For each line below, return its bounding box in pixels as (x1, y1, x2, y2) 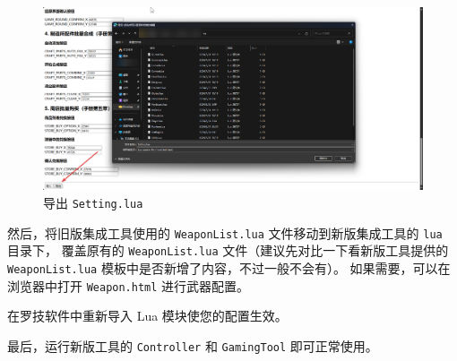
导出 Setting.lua (43, 193, 143, 211)
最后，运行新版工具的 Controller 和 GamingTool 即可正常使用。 (7, 336, 378, 355)
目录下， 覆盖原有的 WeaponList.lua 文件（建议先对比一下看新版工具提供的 (7, 241, 449, 260)
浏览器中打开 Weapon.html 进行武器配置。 (7, 276, 250, 295)
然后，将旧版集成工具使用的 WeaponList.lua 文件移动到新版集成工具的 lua (7, 223, 443, 242)
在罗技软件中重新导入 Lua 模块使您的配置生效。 (7, 306, 288, 325)
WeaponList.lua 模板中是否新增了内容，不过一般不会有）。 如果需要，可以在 (7, 258, 451, 277)
